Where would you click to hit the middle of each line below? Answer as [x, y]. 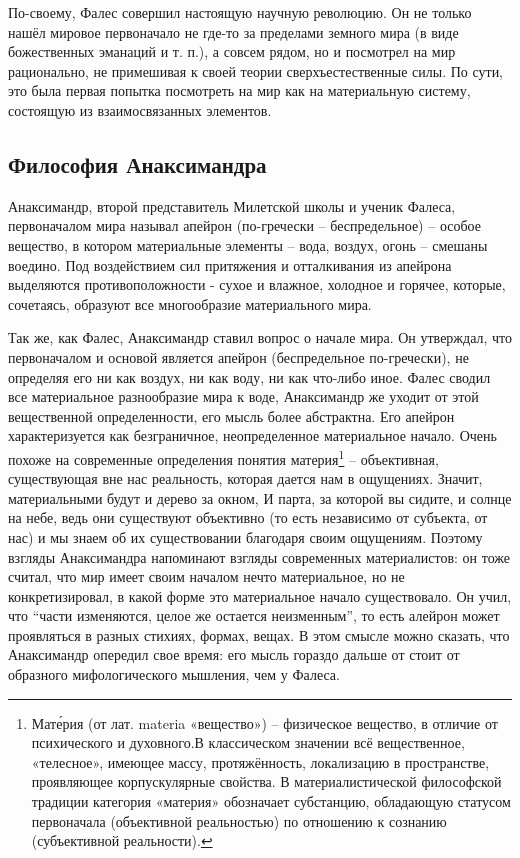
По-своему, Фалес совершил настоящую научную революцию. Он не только [240, 12]
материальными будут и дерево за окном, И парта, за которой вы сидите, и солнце [260, 497]
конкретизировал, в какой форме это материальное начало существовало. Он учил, [260, 595]
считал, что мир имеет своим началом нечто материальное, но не [206, 576]
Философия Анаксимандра [137, 163]
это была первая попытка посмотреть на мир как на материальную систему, [239, 90]
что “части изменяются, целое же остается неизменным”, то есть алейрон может [254, 615]
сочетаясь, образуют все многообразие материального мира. [190, 303]
